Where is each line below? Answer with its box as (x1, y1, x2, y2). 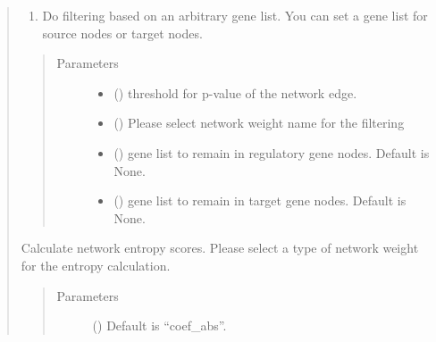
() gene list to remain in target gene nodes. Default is (113, 191, 407, 210)
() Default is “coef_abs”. (92, 316, 227, 335)
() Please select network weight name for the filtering (113, 113, 405, 132)
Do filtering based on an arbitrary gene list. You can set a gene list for (42, 6, 428, 24)
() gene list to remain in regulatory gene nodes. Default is (113, 143, 430, 162)
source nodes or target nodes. (42, 23, 203, 42)
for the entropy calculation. (21, 255, 171, 274)
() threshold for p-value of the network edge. (113, 83, 357, 102)
